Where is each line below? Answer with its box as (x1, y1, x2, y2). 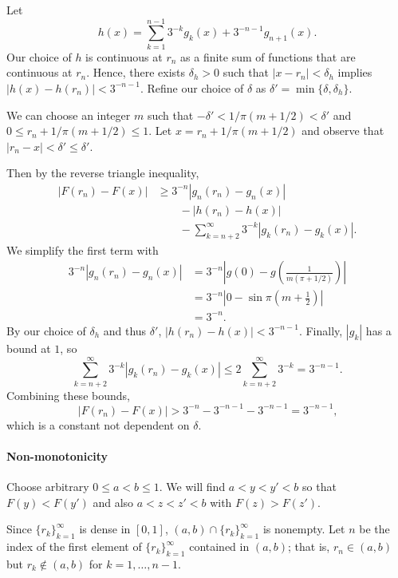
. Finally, (298, 322, 343, 338)
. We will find (159, 478, 226, 495)
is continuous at (85, 48, 163, 65)
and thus (103, 322, 147, 338)
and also (93, 493, 134, 510)
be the (359, 521, 390, 537)
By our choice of (6, 322, 86, 338)
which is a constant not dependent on (6, 416, 190, 433)
